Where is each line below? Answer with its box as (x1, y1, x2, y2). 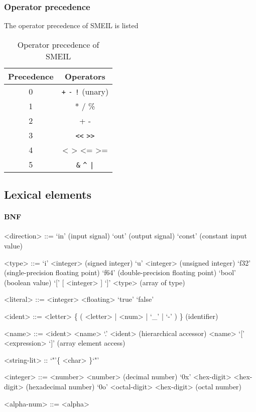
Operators (65, 70, 105, 82)
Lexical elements (4, 187, 91, 202)
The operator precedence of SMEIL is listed (4, 20, 139, 31)
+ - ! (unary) (61, 85, 109, 97)
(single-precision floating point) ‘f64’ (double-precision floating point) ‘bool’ (4, 267, 236, 278)
